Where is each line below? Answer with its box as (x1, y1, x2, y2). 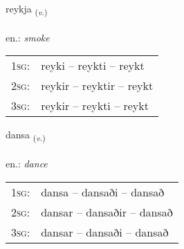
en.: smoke (6, 30, 50, 44)
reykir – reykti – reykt (41, 98, 149, 114)
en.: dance (6, 156, 48, 171)
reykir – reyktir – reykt (41, 77, 154, 94)
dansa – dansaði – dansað (41, 183, 165, 200)
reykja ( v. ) (6, 1, 48, 17)
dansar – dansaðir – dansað (41, 203, 173, 220)
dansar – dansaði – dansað (41, 223, 169, 240)
